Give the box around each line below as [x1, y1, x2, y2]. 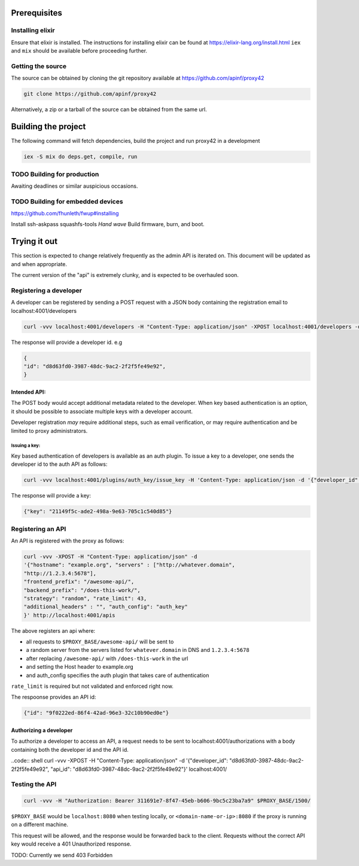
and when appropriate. [11, 260, 68, 267]
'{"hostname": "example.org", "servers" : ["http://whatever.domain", [23, 562, 236, 568]
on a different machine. [11, 821, 69, 828]
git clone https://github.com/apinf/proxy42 [23, 90, 157, 97]
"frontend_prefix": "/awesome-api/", [23, 578, 135, 586]
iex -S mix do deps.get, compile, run [23, 153, 138, 160]
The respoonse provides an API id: [11, 694, 96, 701]
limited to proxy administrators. [11, 427, 88, 434]
